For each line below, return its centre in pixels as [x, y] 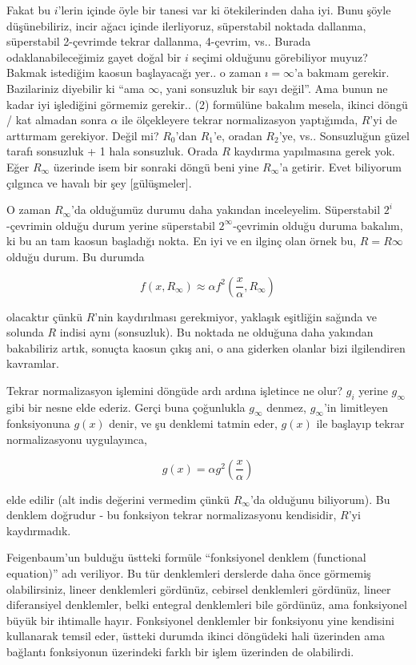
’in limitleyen [356, 407]
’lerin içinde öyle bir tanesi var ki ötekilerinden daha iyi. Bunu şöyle [224, 10]
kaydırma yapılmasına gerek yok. [314, 151]
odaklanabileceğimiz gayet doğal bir [94, 56]
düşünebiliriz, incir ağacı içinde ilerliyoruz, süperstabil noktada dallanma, [186, 25]
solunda [25, 332]
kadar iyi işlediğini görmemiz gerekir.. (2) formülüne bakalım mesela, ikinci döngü [207, 104]
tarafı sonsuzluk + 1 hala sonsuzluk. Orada [112, 151]
